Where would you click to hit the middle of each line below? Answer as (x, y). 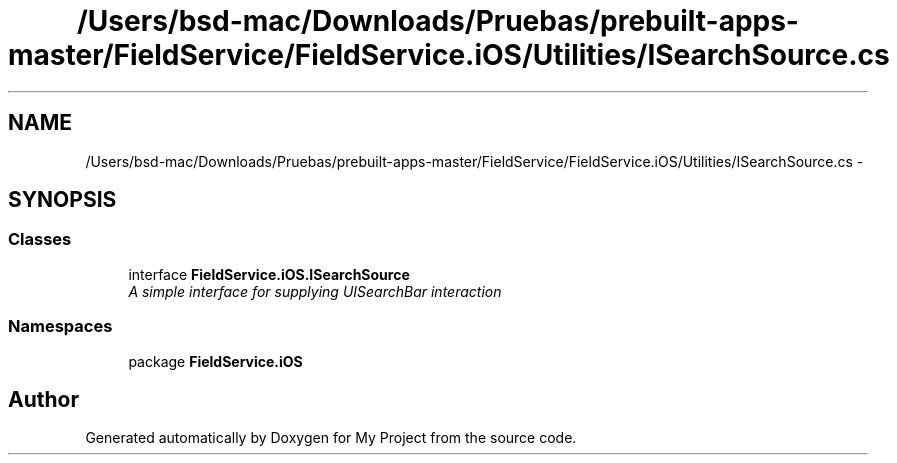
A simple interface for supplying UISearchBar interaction (315, 291)
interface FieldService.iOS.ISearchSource (269, 274)
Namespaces (60, 326)
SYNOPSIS (62, 200)
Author (43, 399)
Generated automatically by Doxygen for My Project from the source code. (331, 438)
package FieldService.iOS (215, 361)
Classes (40, 239)
